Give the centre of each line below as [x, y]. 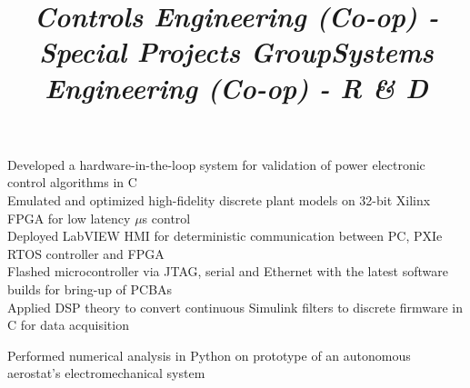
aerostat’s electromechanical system [106, 373]
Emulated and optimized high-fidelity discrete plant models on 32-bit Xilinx [219, 199]
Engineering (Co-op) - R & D [236, 87]
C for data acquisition [68, 325]
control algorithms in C [72, 182]
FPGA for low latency [69, 218]
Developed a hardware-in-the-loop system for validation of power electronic [216, 164]
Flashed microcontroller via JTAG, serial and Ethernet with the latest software [228, 271]
